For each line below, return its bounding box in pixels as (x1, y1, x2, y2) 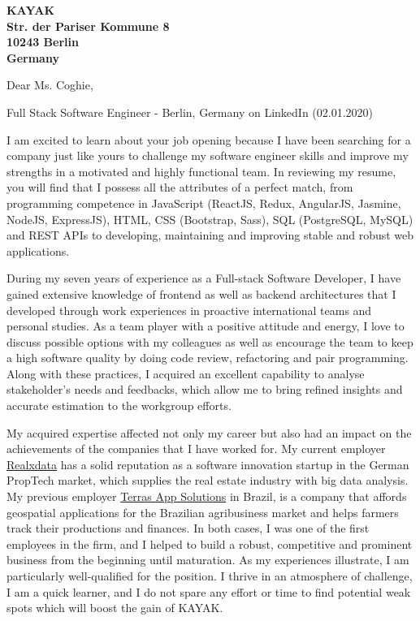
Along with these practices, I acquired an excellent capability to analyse (6, 364, 365, 382)
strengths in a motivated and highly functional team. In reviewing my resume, (6, 162, 396, 179)
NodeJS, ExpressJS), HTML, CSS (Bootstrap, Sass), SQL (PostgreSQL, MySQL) (6, 210, 414, 227)
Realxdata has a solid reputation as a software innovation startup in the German (6, 455, 409, 472)
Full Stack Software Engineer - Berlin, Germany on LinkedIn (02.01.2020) (6, 103, 374, 120)
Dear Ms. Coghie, (6, 76, 93, 93)
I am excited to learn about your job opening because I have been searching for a (6, 131, 411, 148)
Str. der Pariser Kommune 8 (6, 17, 170, 34)
